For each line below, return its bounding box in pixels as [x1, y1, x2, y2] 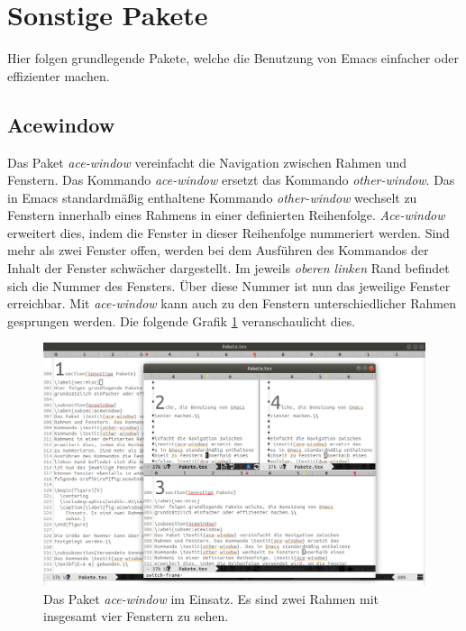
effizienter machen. [7, 66, 110, 85]
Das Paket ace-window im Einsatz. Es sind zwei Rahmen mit [43, 589, 379, 608]
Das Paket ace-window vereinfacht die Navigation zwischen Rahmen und [7, 152, 407, 171]
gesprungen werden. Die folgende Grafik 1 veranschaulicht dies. [7, 311, 356, 330]
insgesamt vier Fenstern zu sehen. [43, 607, 229, 626]
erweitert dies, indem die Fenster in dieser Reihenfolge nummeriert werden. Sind [7, 223, 450, 242]
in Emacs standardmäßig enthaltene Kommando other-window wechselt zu [7, 187, 417, 206]
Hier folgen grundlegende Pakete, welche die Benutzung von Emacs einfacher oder [7, 49, 459, 68]
